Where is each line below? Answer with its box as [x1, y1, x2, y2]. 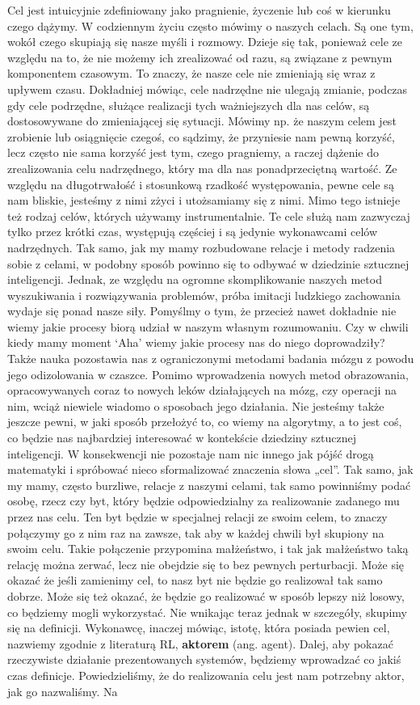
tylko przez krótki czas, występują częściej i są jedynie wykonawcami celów [7, 223, 378, 240]
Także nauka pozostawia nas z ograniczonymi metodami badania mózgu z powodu [7, 350, 414, 367]
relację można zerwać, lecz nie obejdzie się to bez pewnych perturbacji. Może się [7, 555, 405, 572]
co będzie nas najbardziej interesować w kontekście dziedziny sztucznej [7, 429, 356, 446]
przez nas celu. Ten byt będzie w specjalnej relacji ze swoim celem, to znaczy [7, 509, 388, 525]
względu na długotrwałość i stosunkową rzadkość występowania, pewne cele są [7, 175, 394, 192]
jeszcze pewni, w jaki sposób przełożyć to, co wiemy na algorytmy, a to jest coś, [7, 413, 402, 430]
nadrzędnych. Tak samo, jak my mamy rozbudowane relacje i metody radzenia [7, 239, 396, 255]
